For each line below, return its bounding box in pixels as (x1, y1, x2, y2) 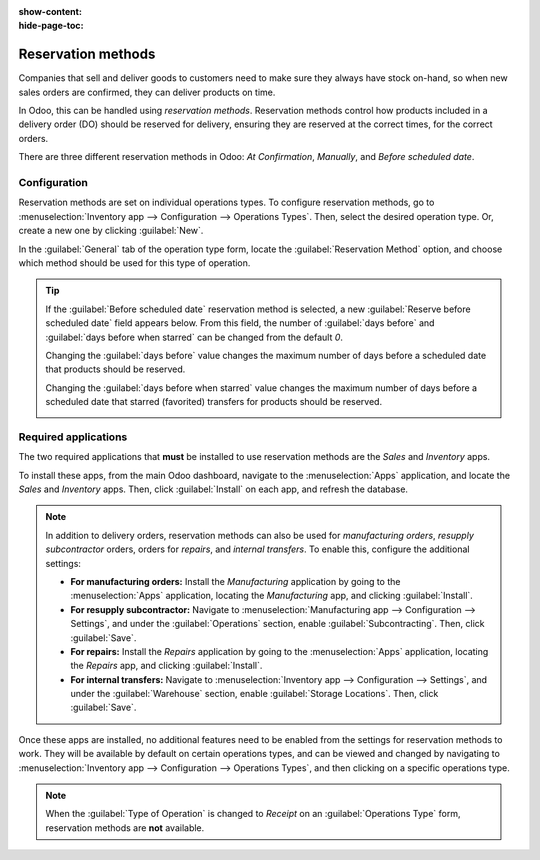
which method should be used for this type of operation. (18, 256, 251, 269)
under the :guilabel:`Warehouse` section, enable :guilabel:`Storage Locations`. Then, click (70, 688, 439, 700)
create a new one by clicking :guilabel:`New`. (18, 225, 204, 237)
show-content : (18, 6, 82, 17)
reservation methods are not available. (45, 821, 205, 834)
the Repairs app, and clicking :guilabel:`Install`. (70, 660, 263, 672)
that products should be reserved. (45, 363, 186, 375)
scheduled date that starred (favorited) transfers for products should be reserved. (45, 396, 383, 408)
